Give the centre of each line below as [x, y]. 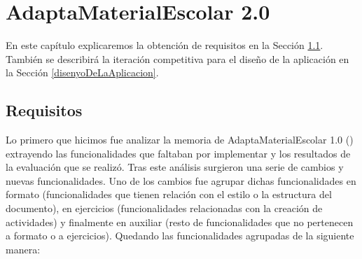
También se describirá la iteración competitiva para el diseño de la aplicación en [177, 58]
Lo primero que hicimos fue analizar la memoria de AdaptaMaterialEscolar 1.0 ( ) [180, 140]
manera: [23, 249]
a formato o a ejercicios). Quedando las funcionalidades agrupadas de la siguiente [180, 236]
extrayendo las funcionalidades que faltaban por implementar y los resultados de [178, 153]
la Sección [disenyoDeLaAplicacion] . [82, 72]
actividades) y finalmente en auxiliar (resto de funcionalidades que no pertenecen [180, 222]
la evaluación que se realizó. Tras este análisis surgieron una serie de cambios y [175, 167]
